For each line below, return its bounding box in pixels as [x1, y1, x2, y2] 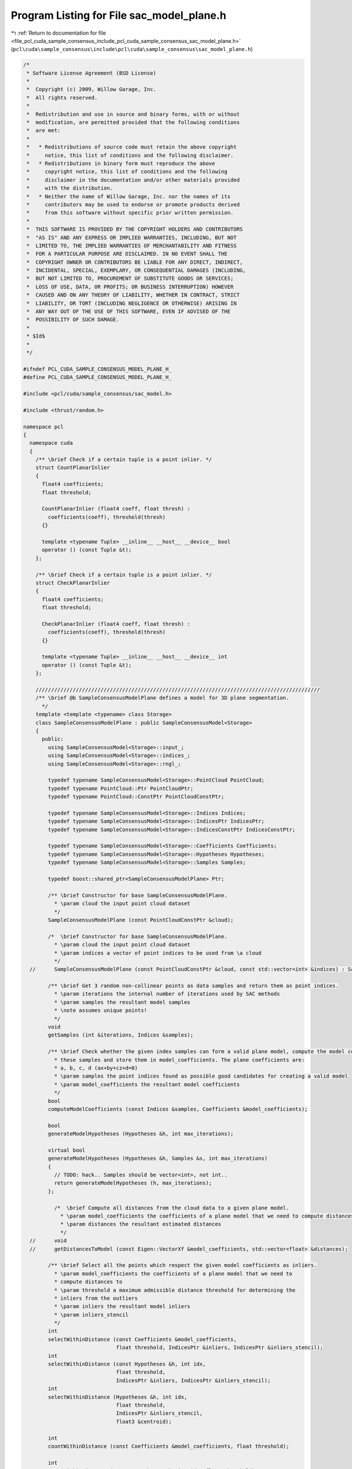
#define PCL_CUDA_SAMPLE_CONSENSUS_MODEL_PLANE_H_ [23, 374, 172, 381]
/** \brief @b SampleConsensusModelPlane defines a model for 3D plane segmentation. [35, 695, 290, 702]
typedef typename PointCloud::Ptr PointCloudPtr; [48, 785, 194, 791]
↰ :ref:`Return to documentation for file [11, 29, 106, 36]
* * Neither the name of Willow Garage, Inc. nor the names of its [26, 193, 231, 200]
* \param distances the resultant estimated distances [60, 1221, 222, 1227]
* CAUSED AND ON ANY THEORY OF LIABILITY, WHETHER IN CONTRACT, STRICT [26, 291, 240, 299]
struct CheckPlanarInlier [35, 579, 110, 586]
